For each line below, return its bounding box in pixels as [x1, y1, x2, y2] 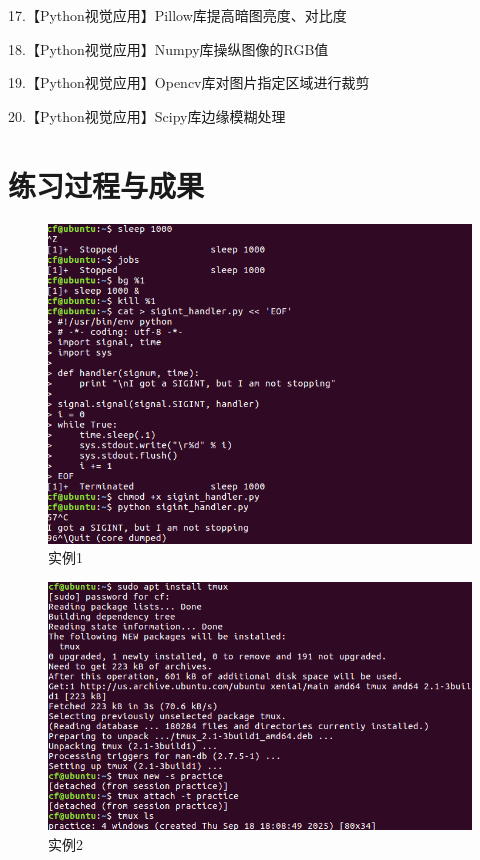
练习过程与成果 [8, 164, 205, 205]
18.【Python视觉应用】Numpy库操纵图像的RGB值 [8, 38, 329, 59]
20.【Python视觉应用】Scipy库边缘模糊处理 [8, 105, 286, 126]
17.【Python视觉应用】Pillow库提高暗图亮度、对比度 [8, 5, 347, 25]
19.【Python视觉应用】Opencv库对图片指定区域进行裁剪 [8, 72, 370, 93]
